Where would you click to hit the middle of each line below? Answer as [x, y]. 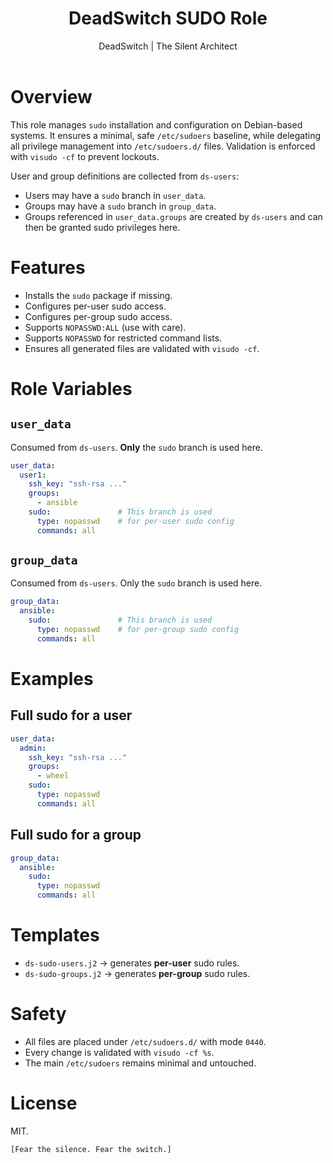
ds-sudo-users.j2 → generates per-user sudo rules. [132, 963]
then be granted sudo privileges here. [102, 227]
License [44, 1103]
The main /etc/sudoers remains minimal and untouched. [140, 1063]
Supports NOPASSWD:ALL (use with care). [105, 327]
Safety [38, 1014]
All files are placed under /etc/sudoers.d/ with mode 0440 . [145, 1041]
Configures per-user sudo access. [95, 306]
